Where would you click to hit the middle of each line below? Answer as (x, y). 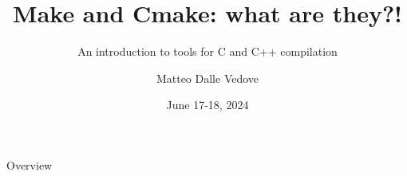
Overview (30, 164)
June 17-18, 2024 (207, 105)
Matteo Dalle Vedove (207, 78)
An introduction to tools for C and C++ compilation (207, 51)
